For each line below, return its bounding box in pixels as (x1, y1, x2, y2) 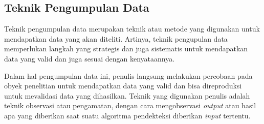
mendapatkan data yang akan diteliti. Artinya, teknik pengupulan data (4, 33, 228, 44)
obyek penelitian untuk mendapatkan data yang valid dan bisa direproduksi (4, 80, 242, 91)
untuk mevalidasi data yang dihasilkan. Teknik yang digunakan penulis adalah (4, 90, 250, 101)
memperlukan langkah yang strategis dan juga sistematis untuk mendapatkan (4, 43, 248, 54)
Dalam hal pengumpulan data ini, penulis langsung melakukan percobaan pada (4, 70, 253, 81)
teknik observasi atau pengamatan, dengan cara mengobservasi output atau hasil (4, 100, 256, 111)
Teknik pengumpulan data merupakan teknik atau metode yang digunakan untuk (4, 23, 260, 34)
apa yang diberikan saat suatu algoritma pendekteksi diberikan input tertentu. (4, 110, 251, 120)
